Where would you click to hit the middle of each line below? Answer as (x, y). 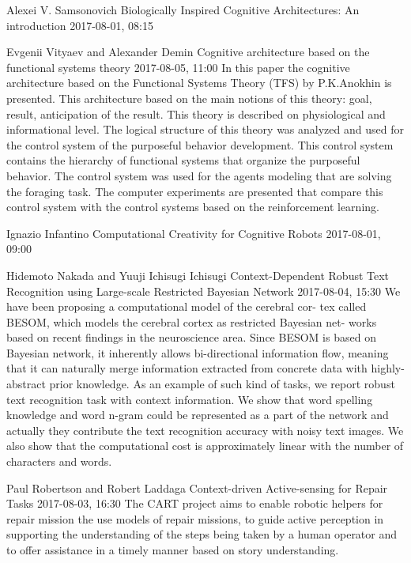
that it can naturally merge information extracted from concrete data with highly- (205, 368)
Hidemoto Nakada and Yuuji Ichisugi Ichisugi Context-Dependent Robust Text (198, 275)
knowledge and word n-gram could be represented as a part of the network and (198, 415)
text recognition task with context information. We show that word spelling (190, 399)
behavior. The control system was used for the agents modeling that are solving (199, 175)
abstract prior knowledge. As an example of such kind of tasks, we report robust (201, 384)
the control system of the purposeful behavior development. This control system (200, 144)
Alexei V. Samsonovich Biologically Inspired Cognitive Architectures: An (183, 9)
